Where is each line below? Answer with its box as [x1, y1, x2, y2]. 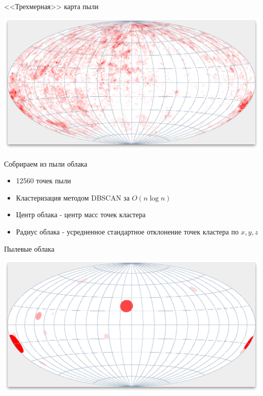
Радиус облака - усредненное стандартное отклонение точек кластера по [16, 226, 239, 236]
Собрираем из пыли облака [4, 158, 87, 169]
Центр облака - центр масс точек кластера [16, 209, 146, 220]
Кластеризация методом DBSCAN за [16, 192, 130, 203]
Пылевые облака [4, 243, 55, 254]
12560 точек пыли [16, 175, 71, 186]
